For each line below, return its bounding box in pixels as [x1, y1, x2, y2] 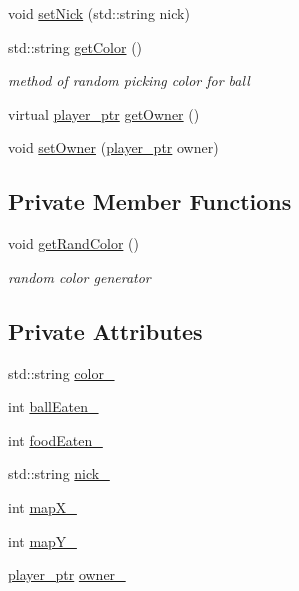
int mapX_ [8, 496, 77, 517]
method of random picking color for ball [8, 70, 250, 91]
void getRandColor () [8, 233, 139, 254]
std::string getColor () [8, 36, 143, 57]
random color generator [8, 266, 151, 287]
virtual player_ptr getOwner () [8, 103, 200, 124]
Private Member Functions [8, 186, 292, 217]
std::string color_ [8, 362, 115, 383]
